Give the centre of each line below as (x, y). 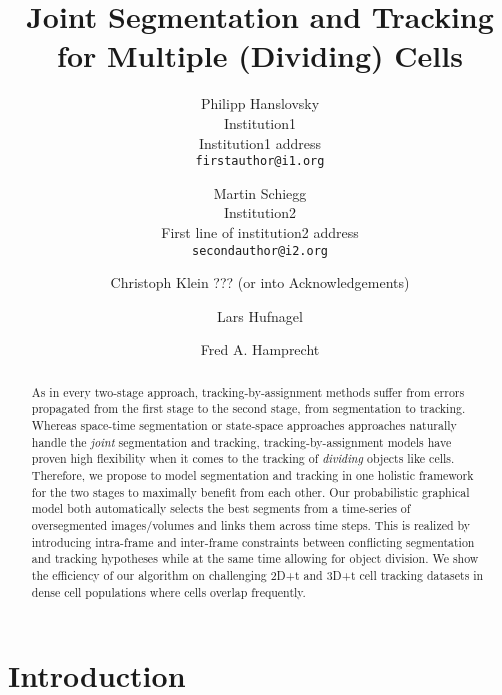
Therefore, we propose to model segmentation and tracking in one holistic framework (252, 475)
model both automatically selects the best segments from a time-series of (221, 508)
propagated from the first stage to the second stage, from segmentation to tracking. (248, 408)
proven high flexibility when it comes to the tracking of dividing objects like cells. (243, 458)
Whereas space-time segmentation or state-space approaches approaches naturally (244, 425)
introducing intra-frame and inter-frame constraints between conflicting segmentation (253, 541)
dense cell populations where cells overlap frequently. (168, 591)
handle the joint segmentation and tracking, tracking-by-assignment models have (241, 441)
